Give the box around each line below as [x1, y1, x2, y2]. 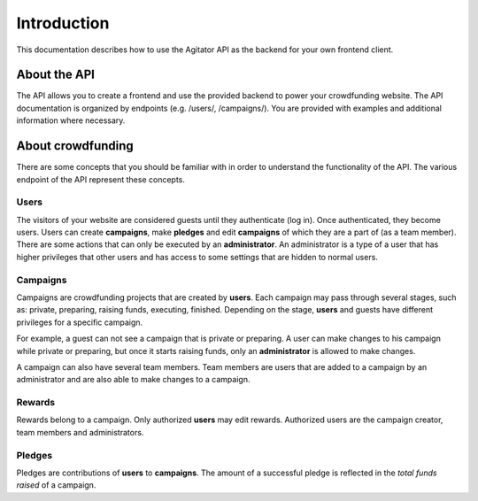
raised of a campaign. [16, 480, 96, 490]
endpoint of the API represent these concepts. [16, 173, 186, 185]
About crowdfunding [16, 138, 135, 154]
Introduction [16, 13, 110, 33]
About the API [16, 67, 96, 82]
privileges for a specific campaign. [16, 317, 143, 328]
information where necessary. [16, 115, 126, 126]
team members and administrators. [16, 427, 144, 437]
